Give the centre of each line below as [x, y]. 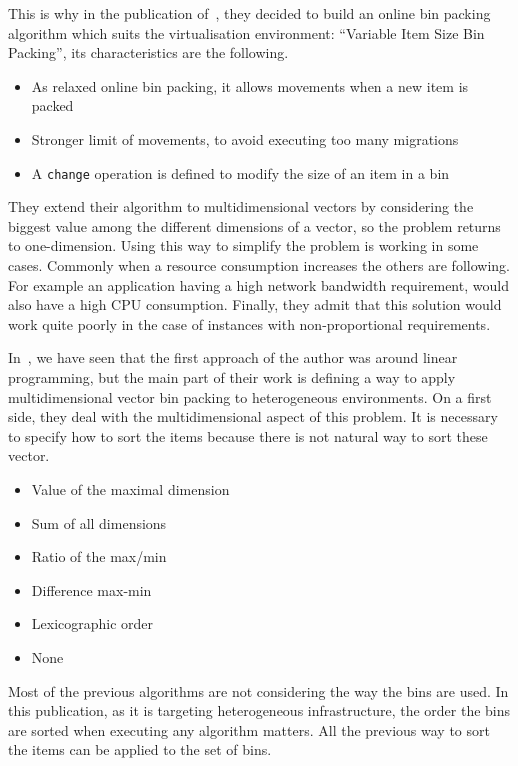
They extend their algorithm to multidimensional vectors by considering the [241, 206]
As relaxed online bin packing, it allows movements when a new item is [250, 85]
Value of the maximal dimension [130, 488]
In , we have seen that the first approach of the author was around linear [233, 357]
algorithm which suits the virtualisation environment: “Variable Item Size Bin [246, 32]
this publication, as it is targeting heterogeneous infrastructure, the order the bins [259, 710]
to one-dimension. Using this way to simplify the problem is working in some [243, 245]
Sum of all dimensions [99, 522]
